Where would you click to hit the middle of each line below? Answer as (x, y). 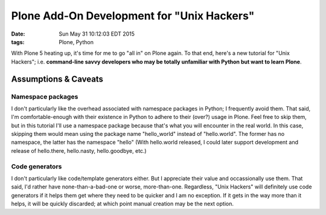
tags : (18, 42)
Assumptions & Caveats (57, 79)
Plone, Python (76, 42)
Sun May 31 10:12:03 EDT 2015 (97, 34)
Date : (18, 34)
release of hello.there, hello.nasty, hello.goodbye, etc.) (79, 150)
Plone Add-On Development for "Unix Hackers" (133, 16)
